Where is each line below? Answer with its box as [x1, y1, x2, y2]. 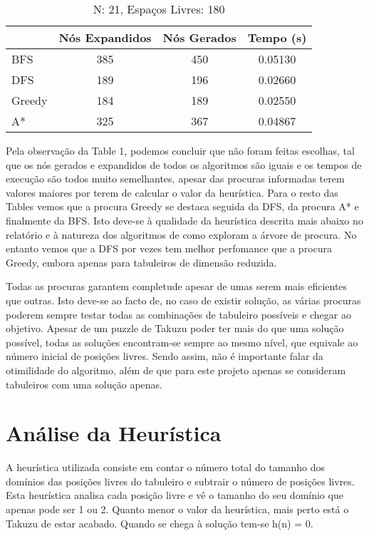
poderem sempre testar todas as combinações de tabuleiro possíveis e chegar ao [6, 306, 351, 321]
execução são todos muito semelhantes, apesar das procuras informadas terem [6, 171, 345, 186]
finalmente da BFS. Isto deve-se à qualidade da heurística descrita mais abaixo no [6, 212, 363, 227]
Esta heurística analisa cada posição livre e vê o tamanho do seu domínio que [6, 488, 343, 502]
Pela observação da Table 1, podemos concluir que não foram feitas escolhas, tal [6, 143, 355, 158]
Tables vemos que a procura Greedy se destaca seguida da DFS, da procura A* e [6, 199, 359, 214]
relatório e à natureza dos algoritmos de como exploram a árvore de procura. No [6, 227, 357, 242]
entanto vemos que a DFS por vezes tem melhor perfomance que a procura [6, 241, 333, 256]
